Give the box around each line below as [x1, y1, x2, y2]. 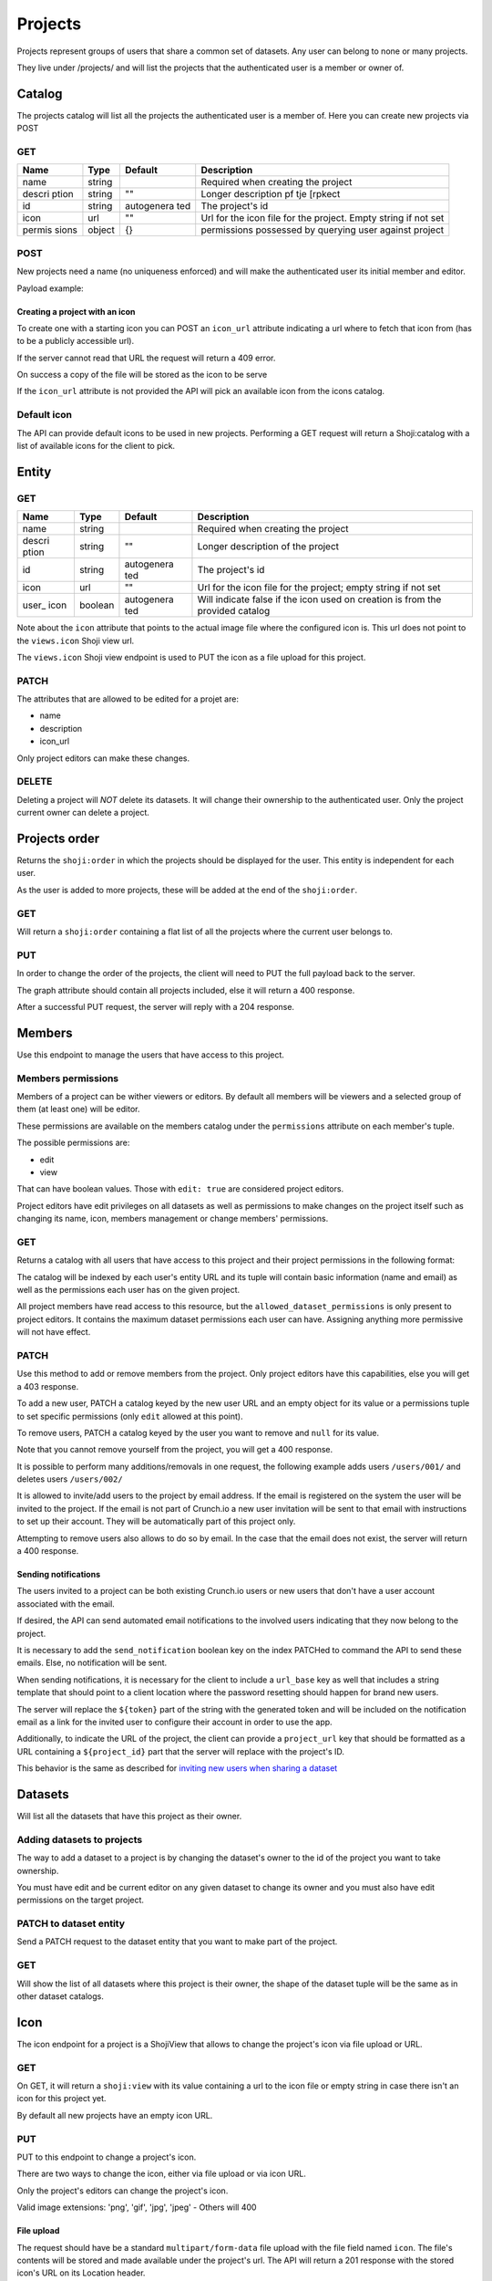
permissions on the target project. [16, 1894, 145, 1906]
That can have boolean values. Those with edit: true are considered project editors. [16, 1183, 344, 1194]
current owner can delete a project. [16, 807, 149, 818]
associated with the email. [16, 1598, 116, 1609]
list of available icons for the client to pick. [16, 441, 176, 451]
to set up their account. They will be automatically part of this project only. [16, 1515, 296, 1527]
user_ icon [22, 599, 67, 611]
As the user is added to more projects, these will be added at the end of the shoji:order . [16, 884, 358, 895]
